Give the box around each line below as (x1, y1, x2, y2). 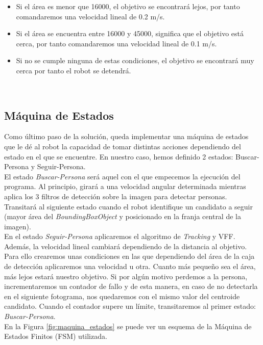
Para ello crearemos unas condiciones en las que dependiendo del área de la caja (4, 251, 255, 261)
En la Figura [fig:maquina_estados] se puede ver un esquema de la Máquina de (4, 321, 252, 331)
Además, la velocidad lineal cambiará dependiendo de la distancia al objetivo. (4, 241, 247, 251)
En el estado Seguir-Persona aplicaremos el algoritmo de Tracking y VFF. (4, 231, 235, 242)
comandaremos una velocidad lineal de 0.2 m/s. (16, 11, 165, 21)
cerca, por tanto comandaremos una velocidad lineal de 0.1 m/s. (16, 38, 217, 48)
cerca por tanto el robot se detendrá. (16, 65, 131, 75)
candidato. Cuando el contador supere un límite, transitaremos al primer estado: (4, 301, 256, 311)
